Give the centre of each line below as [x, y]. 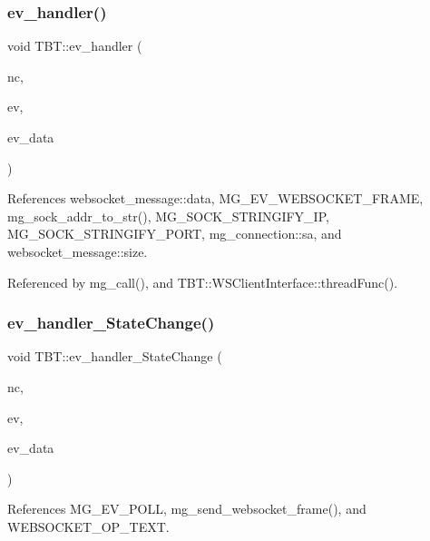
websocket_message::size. [78, 251]
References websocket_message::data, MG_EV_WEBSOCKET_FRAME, [215, 198]
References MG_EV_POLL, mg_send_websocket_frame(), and [187, 509]
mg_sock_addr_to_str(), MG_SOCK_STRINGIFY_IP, [168, 216]
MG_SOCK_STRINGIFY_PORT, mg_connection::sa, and [175, 234]
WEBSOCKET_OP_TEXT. [88, 526]
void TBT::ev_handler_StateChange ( [115, 356]
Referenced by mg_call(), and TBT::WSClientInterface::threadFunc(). [203, 282]
